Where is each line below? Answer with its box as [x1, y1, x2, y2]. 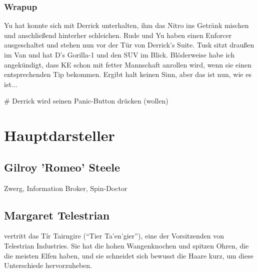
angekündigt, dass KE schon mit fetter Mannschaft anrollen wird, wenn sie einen [4, 59, 251, 69]
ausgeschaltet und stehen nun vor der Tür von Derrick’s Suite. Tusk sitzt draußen [4, 39, 254, 50]
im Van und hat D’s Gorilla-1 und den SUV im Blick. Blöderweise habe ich [4, 49, 234, 59]
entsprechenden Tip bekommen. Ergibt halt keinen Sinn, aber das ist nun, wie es [4, 69, 251, 79]
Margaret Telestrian [4, 207, 110, 222]
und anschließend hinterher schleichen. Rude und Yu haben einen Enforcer [4, 29, 232, 40]
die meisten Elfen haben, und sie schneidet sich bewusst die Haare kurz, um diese [4, 250, 253, 260]
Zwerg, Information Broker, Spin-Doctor [4, 182, 127, 193]
